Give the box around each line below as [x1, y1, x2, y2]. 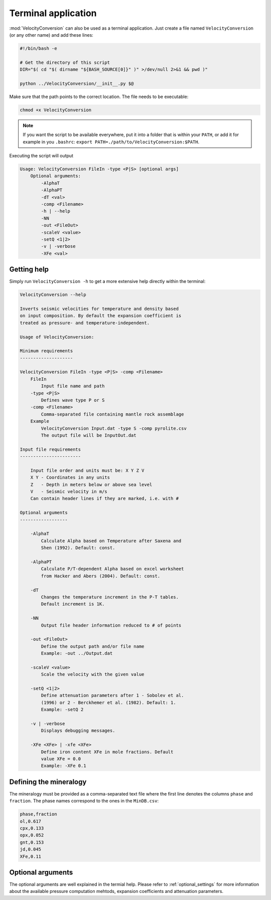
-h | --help [41, 209, 70, 214]
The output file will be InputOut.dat [41, 432, 137, 438]
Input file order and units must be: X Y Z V [30, 467, 145, 473]
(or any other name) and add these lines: [9, 32, 94, 38]
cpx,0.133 [20, 825, 44, 831]
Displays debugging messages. [41, 728, 115, 734]
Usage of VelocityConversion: [20, 334, 94, 340]
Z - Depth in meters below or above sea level [30, 481, 153, 487]
